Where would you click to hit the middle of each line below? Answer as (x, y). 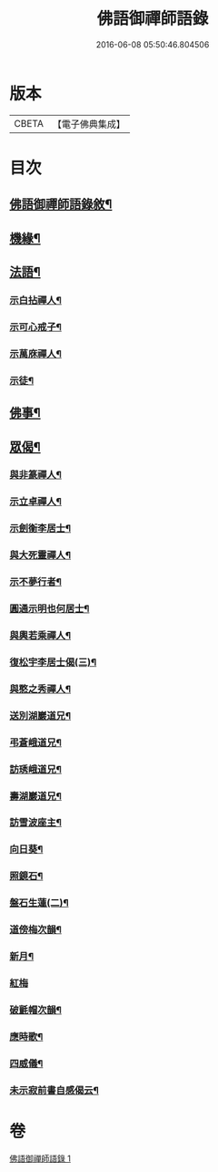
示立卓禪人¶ (35, 502)
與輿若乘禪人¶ (40, 635)
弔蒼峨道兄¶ (35, 742)
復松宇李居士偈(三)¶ (53, 662)
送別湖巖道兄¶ (40, 715)
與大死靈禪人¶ (40, 555)
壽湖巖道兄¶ (35, 796)
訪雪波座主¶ (35, 823)
